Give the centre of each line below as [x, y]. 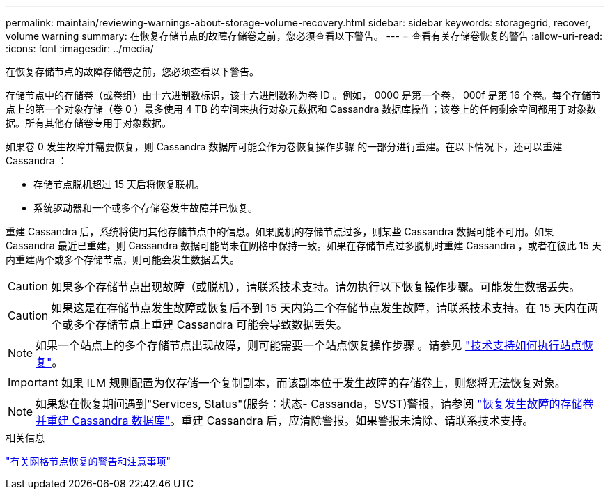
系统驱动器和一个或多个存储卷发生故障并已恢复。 [146, 208]
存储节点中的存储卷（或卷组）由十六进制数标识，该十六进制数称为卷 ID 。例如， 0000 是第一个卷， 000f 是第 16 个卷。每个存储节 [303, 95]
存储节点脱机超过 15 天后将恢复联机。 [119, 184]
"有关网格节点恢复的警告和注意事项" [88, 461]
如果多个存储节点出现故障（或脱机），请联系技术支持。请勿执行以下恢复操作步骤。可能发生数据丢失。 [316, 287]
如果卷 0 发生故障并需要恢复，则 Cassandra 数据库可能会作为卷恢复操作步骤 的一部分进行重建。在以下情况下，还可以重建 [284, 147]
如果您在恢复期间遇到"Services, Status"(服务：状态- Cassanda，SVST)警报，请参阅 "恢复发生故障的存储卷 [315, 404]
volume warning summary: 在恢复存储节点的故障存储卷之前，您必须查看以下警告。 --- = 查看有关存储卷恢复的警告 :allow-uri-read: [304, 36]
